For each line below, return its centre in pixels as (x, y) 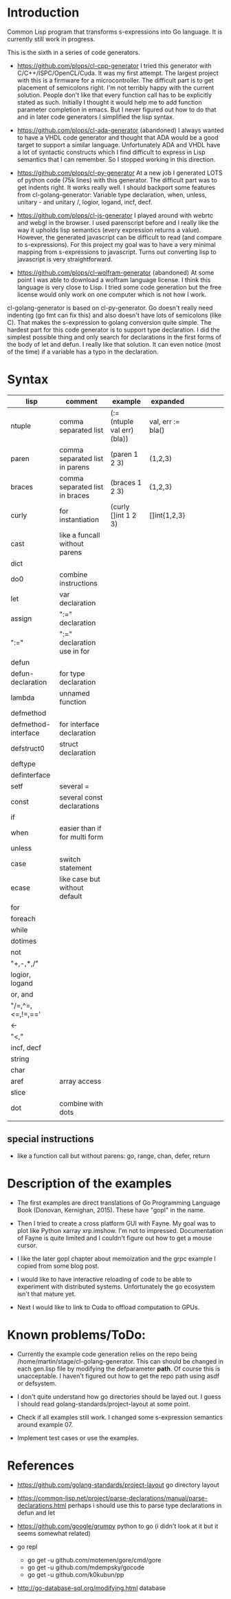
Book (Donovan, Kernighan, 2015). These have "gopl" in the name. (111, 1210)
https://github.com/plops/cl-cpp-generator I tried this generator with (114, 65)
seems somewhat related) (54, 1533)
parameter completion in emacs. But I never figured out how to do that (117, 109)
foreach (23, 919)
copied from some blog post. (58, 1266)
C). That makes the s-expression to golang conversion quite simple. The (109, 322)
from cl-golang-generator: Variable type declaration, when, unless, (112, 195)
